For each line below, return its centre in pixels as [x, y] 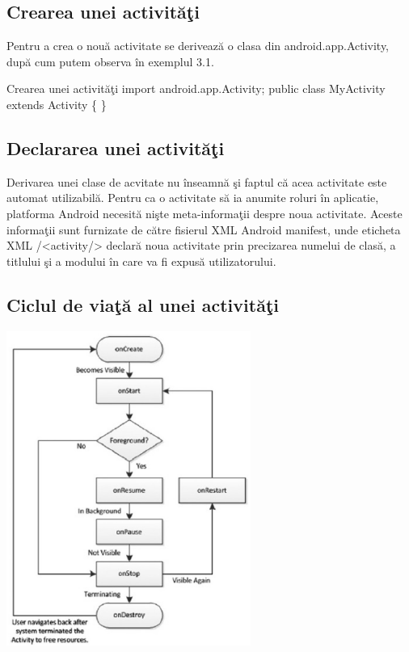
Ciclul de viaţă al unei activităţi [143, 304]
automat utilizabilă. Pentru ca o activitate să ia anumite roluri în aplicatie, [193, 198]
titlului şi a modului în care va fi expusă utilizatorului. [141, 261]
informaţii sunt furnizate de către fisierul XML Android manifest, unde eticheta [204, 229]
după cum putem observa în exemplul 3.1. [110, 61]
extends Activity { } [57, 104]
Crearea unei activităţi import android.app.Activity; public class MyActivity [196, 88]
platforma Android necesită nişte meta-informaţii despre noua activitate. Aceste [204, 213]
